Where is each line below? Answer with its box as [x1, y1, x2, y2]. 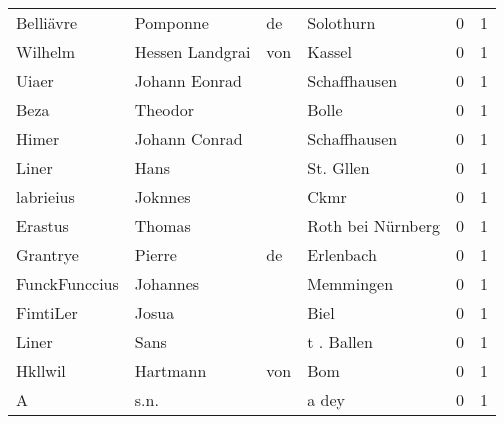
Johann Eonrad [134, 69, 242, 92]
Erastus [16, 214, 69, 237]
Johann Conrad [134, 127, 243, 150]
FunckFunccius [16, 272, 119, 295]
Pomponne [134, 11, 209, 34]
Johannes [134, 272, 200, 295]
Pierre [134, 243, 177, 266]
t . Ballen [307, 330, 373, 353]
